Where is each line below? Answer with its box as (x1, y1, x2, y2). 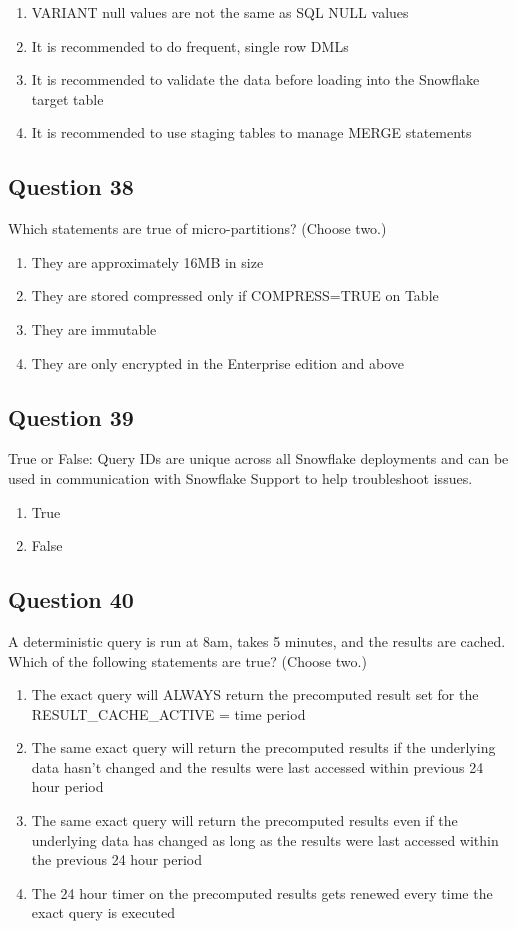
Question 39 (8, 401, 134, 432)
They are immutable (31, 318, 157, 339)
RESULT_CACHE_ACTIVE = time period (31, 703, 306, 724)
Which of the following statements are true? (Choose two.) (8, 650, 367, 671)
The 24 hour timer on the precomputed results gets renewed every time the (31, 882, 493, 903)
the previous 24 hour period (31, 849, 202, 870)
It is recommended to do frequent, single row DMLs (31, 35, 349, 56)
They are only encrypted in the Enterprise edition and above (31, 352, 405, 373)
